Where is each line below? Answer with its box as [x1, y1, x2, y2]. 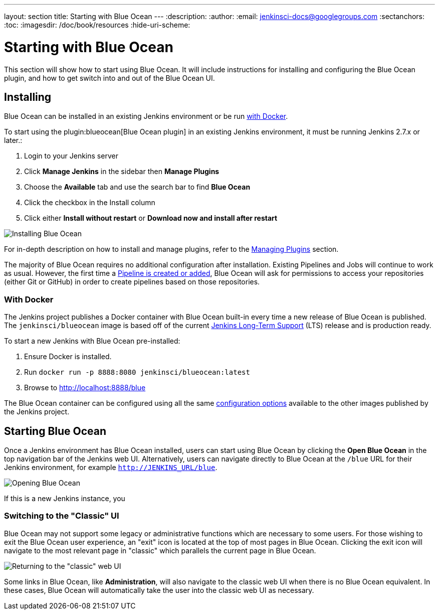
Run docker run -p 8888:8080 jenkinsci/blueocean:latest [24, 368, 250, 377]
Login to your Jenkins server [24, 151, 118, 161]
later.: [4, 136, 23, 145]
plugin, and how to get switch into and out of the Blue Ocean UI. [4, 73, 215, 82]
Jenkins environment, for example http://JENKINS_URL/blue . [4, 463, 217, 472]
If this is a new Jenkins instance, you [4, 494, 125, 503]
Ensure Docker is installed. [24, 352, 112, 361]
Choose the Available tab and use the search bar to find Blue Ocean [24, 183, 251, 192]
